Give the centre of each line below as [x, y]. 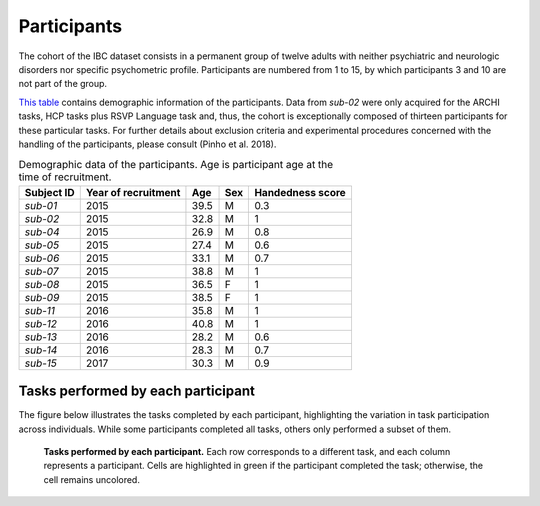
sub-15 [40, 363]
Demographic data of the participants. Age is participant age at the [176, 165]
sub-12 [41, 323]
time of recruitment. [65, 177]
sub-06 [42, 258]
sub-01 [41, 205]
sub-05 [42, 245]
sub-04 [42, 232]
